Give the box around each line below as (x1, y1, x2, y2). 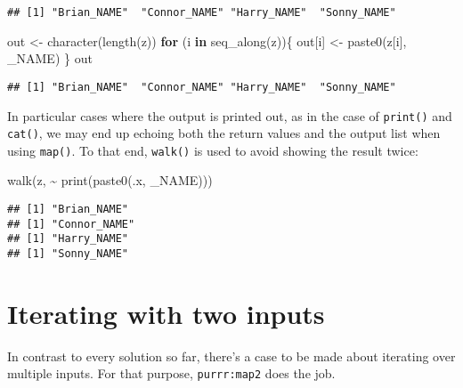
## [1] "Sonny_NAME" (7, 247, 129, 261)
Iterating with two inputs (7, 295, 325, 331)
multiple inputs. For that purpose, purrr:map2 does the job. (7, 364, 336, 383)
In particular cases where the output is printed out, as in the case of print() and (7, 106, 452, 125)
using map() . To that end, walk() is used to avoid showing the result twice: (7, 141, 418, 159)
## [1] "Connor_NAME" (7, 217, 135, 230)
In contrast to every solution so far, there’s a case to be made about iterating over (7, 346, 456, 365)
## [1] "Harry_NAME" (7, 232, 129, 246)
